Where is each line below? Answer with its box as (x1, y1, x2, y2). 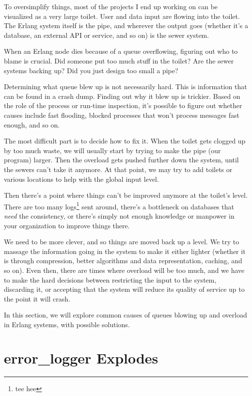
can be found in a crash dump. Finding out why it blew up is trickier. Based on (4, 91, 240, 101)
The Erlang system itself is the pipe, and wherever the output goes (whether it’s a (4, 20, 249, 31)
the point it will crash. (4, 293, 71, 303)
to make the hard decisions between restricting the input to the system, (4, 274, 217, 285)
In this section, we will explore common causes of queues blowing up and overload (4, 310, 247, 320)
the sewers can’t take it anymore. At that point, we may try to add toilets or (4, 164, 233, 174)
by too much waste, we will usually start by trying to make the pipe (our (4, 145, 221, 155)
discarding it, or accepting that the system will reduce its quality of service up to (4, 284, 245, 294)
